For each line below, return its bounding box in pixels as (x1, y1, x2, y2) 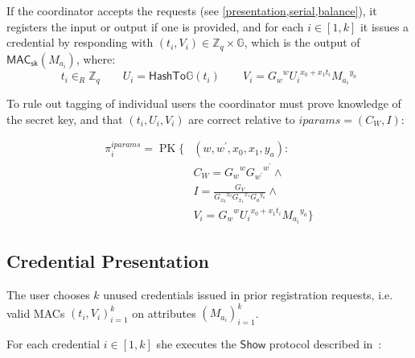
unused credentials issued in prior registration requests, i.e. (103, 286, 393, 303)
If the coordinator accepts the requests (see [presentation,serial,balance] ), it (6, 2, 377, 19)
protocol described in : (269, 335, 382, 352)
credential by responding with (6, 34, 154, 51)
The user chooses (6, 286, 90, 303)
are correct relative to (188, 110, 295, 127)
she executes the (156, 335, 236, 352)
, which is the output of (244, 34, 360, 51)
